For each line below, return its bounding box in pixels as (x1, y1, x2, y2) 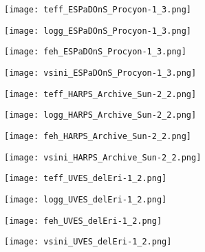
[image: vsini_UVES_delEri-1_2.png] (4, 237, 172, 247)
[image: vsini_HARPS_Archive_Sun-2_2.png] (4, 152, 202, 162)
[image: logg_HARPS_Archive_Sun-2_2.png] (4, 110, 197, 120)
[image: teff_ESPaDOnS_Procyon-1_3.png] (4, 5, 192, 14)
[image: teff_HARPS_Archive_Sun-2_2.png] (4, 89, 197, 99)
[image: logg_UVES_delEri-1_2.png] (4, 194, 167, 204)
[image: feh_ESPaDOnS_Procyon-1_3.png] (4, 47, 186, 57)
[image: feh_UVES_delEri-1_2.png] (4, 216, 162, 226)
